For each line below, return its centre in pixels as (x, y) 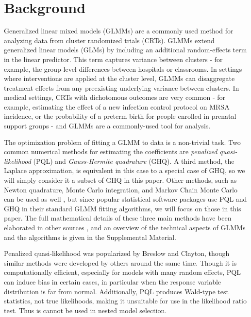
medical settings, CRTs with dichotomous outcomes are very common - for (115, 97)
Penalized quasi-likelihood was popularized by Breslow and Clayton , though (117, 253)
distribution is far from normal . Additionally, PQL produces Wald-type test (116, 291)
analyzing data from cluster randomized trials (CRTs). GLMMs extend (109, 40)
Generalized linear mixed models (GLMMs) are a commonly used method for (119, 31)
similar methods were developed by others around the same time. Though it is (120, 262)
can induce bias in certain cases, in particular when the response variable (113, 281)
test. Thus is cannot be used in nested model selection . (85, 310)
